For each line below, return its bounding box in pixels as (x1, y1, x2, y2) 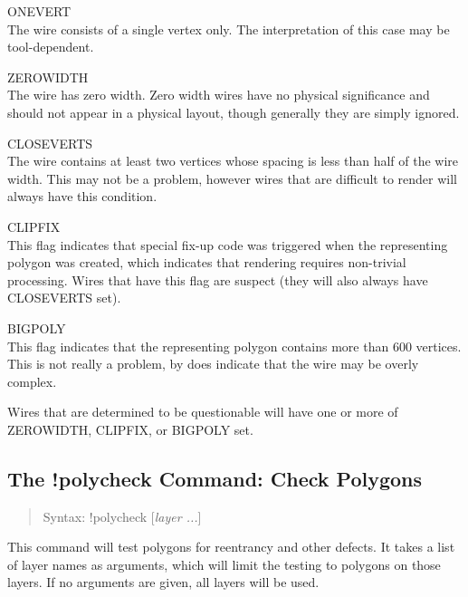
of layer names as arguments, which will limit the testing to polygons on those (7, 554, 441, 573)
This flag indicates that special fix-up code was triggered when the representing (7, 235, 448, 254)
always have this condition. (7, 187, 158, 206)
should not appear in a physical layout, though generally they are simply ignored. (7, 102, 460, 121)
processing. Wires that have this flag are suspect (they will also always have (7, 270, 428, 289)
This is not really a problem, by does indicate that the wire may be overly (7, 354, 419, 373)
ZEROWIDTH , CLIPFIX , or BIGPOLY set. (7, 419, 253, 438)
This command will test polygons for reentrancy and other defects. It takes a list (7, 537, 455, 556)
